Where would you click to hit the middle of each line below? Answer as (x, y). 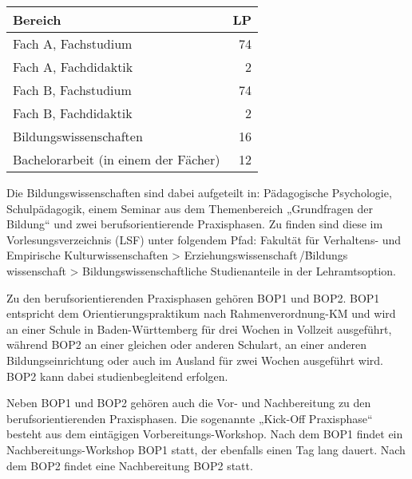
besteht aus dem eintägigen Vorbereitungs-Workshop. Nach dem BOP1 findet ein (205, 434)
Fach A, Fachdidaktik (73, 67)
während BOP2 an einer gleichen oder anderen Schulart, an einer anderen (187, 344)
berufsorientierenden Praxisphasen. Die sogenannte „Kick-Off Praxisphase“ (190, 418)
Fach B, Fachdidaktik (73, 113)
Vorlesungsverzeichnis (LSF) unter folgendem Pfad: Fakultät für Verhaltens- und (204, 239)
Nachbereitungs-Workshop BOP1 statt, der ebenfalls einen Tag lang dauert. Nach (206, 449)
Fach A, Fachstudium (73, 44)
